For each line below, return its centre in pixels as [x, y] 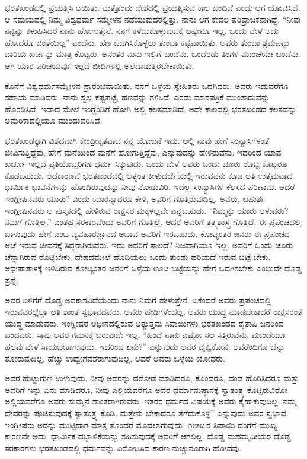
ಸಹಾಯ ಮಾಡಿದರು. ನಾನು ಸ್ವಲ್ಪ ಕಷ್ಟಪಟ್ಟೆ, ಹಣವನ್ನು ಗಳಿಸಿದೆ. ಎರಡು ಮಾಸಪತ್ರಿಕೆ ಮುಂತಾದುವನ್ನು [137, 97]
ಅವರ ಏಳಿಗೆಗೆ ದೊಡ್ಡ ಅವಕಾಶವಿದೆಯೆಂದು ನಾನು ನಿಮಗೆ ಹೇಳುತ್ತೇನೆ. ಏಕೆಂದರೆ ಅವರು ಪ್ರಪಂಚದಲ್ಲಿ [138, 300]
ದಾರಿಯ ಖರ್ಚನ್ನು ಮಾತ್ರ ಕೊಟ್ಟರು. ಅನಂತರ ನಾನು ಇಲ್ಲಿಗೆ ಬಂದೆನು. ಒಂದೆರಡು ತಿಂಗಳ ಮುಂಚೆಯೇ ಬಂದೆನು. [153, 54]
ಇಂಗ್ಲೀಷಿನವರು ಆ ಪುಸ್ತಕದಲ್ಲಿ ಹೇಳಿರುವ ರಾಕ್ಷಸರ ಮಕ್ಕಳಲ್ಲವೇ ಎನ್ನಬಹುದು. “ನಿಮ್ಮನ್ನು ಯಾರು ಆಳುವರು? [147, 210]
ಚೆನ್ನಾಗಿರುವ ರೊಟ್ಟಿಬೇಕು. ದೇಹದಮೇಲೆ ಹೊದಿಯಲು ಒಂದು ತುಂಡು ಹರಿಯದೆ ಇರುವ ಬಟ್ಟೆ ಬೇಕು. [138, 256]
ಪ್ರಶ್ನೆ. [12, 280]
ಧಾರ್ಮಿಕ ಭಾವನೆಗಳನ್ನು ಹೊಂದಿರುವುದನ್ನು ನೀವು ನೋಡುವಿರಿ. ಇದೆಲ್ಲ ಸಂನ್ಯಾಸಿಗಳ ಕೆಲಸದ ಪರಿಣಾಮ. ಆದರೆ [150, 187]
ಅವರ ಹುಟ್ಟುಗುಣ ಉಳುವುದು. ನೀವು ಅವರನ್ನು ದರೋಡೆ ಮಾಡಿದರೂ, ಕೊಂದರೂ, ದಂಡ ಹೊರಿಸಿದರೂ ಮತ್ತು [152, 378]
